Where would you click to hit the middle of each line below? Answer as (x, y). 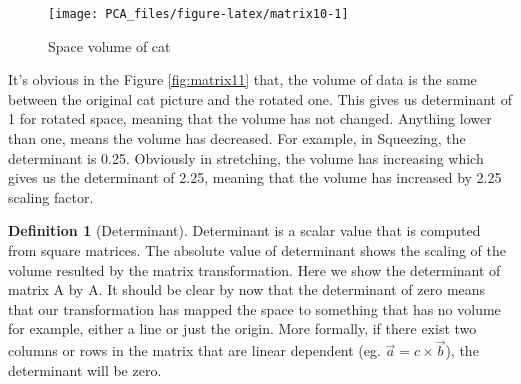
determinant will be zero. (85, 369)
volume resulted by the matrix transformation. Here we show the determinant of (254, 269)
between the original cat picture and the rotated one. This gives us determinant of (260, 98)
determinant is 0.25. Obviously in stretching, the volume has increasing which (246, 157)
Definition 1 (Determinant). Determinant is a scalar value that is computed (244, 230)
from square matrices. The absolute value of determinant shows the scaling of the (257, 250)
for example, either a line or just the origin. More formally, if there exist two (242, 328)
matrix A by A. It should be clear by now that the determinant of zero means (247, 289)
